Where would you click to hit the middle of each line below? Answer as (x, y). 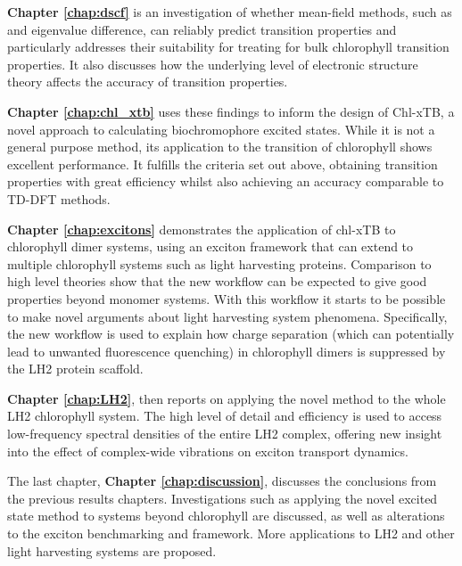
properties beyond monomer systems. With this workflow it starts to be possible (227, 298)
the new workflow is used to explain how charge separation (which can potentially (231, 334)
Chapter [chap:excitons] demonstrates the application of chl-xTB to (202, 229)
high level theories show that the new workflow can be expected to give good (217, 281)
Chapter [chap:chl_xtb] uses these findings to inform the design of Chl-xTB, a (231, 111)
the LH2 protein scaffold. (75, 369)
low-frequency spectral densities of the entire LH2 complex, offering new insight (225, 434)
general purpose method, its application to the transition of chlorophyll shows (220, 147)
